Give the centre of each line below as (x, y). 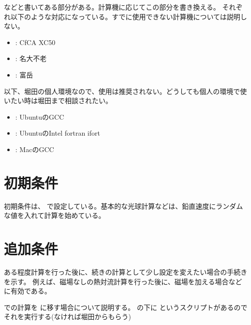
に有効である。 (28, 291)
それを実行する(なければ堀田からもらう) (67, 317)
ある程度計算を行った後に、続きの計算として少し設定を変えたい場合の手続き (126, 271)
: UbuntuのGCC (40, 116)
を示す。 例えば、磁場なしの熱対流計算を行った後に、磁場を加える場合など (123, 281)
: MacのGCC (35, 149)
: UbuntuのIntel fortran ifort (58, 133)
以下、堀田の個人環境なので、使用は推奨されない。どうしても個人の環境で (122, 91)
